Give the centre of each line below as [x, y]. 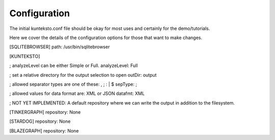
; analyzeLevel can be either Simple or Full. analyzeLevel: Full [74, 65]
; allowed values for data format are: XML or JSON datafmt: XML [77, 93]
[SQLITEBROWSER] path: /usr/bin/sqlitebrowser [60, 47]
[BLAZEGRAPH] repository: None [44, 131]
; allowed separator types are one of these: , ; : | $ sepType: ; [73, 84]
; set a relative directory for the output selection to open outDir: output [83, 75]
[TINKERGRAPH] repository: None [45, 112]
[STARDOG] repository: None [40, 121]
